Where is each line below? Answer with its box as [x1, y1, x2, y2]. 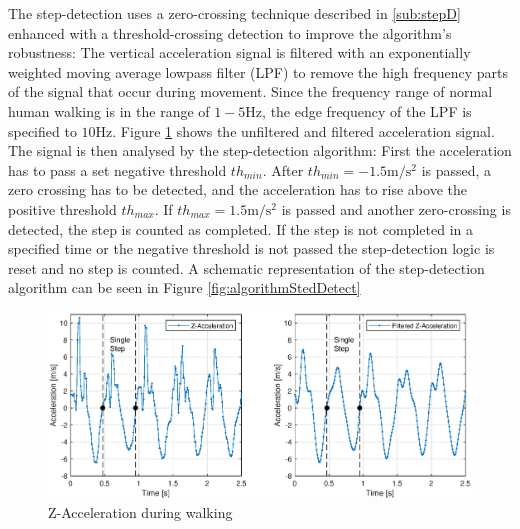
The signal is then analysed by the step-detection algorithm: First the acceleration [8, 140, 512, 161]
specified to [8, 120, 77, 141]
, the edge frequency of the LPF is [262, 100, 472, 121]
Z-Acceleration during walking [48, 502, 233, 522]
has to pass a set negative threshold [8, 159, 227, 180]
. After [262, 159, 304, 180]
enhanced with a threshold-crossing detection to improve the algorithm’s [8, 22, 452, 43]
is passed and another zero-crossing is [281, 198, 511, 219]
